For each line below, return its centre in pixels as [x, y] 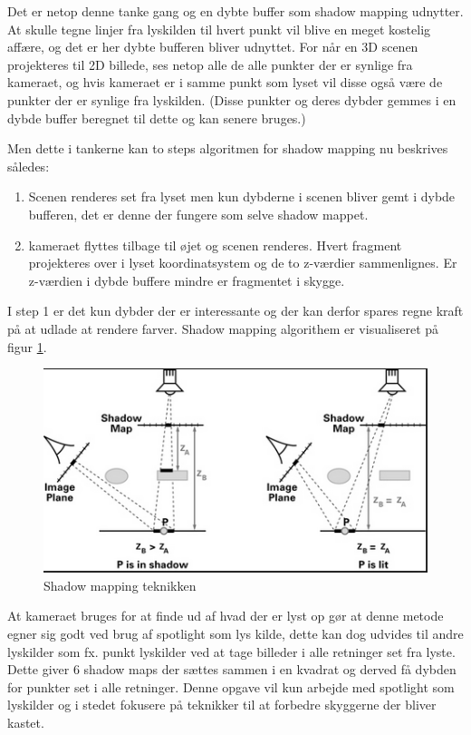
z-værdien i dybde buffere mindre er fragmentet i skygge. [187, 280]
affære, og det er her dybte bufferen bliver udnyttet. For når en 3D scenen [213, 47]
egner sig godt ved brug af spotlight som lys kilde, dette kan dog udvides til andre [235, 633]
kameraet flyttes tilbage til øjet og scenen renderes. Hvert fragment [215, 245]
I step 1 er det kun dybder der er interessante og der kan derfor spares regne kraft [235, 311]
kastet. [26, 722]
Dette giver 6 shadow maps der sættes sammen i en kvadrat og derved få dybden [232, 669]
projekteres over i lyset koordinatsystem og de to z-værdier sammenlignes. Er [243, 263]
